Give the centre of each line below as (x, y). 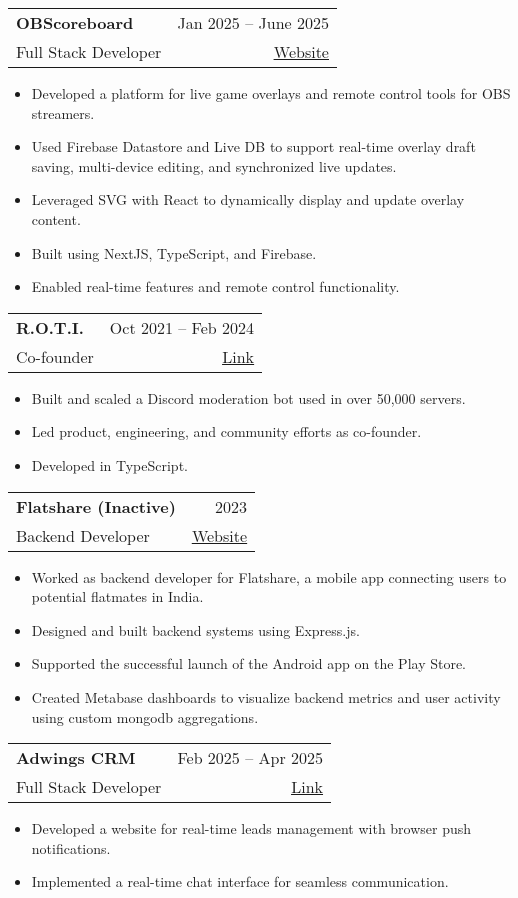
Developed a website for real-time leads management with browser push (251, 828)
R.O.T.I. (50, 327)
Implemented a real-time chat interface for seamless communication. (240, 881)
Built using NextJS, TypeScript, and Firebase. (174, 252)
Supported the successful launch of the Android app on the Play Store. (249, 663)
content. (56, 218)
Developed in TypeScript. (109, 464)
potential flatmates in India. (117, 596)
